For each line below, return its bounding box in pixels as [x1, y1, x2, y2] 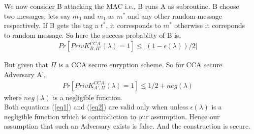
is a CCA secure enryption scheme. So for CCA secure [59, 59, 222, 70]
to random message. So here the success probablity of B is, [4, 29, 181, 40]
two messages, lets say [4, 10, 70, 21]
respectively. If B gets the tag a [4, 20, 98, 30]
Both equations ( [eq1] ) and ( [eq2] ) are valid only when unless [4, 102, 188, 112]
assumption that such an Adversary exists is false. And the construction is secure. [4, 121, 251, 131]
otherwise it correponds [174, 20, 245, 30]
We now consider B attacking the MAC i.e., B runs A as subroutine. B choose [4, 1, 239, 11]
